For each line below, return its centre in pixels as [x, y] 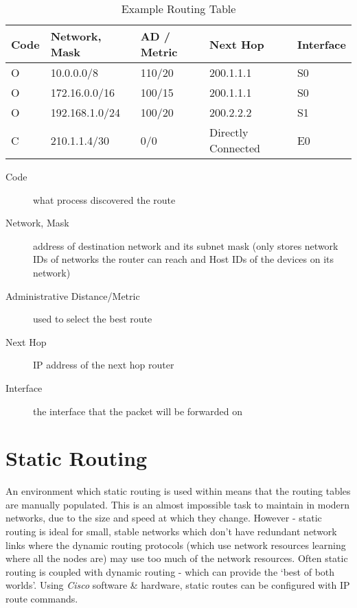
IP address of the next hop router [104, 365]
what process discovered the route [104, 199]
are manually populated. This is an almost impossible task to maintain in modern [178, 504]
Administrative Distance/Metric [73, 295]
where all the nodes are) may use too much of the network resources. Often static [177, 558]
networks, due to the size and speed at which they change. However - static [164, 518]
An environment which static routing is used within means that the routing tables [178, 491]
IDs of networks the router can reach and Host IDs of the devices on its [184, 259]
